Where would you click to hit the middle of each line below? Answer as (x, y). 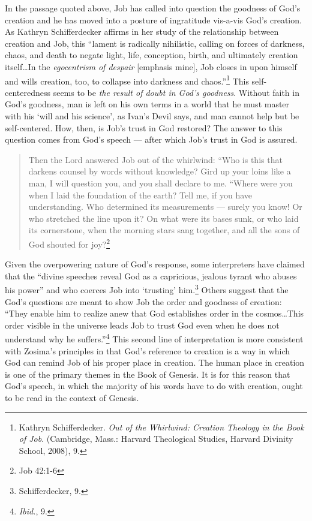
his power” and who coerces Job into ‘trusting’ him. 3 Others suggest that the (147, 289)
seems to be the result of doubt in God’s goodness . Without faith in (176, 92)
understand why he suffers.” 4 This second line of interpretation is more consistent (154, 338)
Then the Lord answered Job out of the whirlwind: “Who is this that (155, 159)
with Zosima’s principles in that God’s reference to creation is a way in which (148, 350)
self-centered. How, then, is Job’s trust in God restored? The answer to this (144, 127)
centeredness (28, 92)
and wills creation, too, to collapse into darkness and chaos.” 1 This (127, 80)
